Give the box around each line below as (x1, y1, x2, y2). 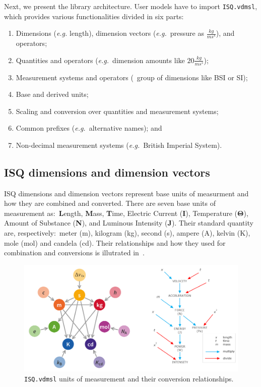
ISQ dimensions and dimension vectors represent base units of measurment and (4, 188, 249, 198)
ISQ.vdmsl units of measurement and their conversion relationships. (24, 373, 234, 383)
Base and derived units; (16, 89, 89, 99)
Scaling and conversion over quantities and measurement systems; (16, 105, 219, 116)
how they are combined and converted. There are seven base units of (4, 198, 216, 208)
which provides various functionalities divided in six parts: (4, 11, 184, 21)
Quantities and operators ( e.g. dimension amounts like (16, 54, 185, 65)
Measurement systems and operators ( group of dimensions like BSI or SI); (16, 72, 248, 82)
